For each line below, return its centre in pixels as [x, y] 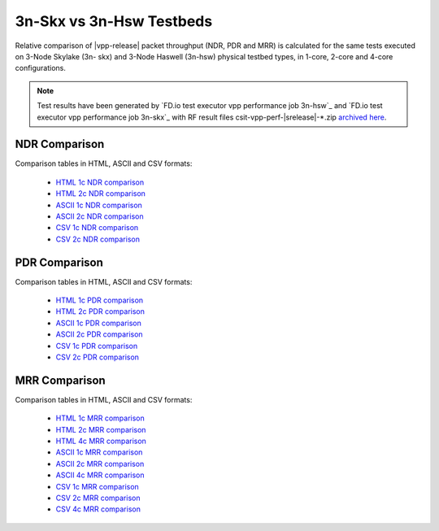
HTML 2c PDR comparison [100, 311]
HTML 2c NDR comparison [101, 194]
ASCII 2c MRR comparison [100, 464]
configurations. [41, 68]
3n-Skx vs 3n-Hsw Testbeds [114, 21]
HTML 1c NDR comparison [100, 182]
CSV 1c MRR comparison [98, 486]
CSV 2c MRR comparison [98, 498]
